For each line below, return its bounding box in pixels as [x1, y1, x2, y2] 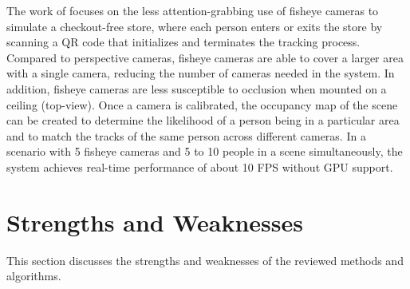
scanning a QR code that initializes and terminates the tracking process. [6, 34, 361, 50]
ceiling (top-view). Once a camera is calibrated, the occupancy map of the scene [6, 96, 398, 113]
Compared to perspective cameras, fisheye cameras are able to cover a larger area [6, 49, 404, 65]
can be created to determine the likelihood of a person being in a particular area [6, 112, 400, 129]
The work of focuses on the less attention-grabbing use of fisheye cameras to [6, 2, 379, 18]
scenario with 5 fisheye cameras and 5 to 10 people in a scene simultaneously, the [6, 143, 403, 160]
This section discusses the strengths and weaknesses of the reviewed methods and [6, 251, 404, 268]
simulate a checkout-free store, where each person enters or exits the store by [6, 18, 383, 34]
